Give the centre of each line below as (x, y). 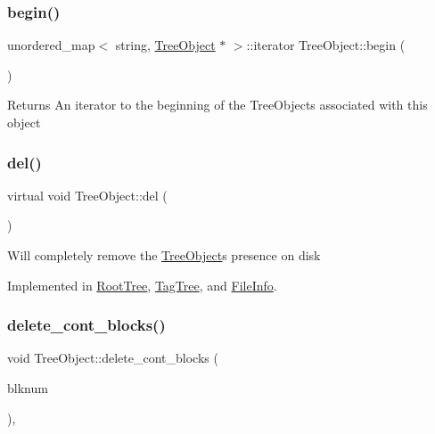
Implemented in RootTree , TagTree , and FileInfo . (142, 285)
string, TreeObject (165, 45)
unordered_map (51, 45)
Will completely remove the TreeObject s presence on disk (164, 255)
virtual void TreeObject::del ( (87, 195)
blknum (28, 388)
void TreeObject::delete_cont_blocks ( (113, 358)
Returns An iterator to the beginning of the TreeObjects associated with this (217, 105)
